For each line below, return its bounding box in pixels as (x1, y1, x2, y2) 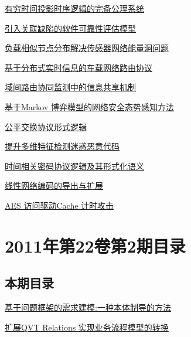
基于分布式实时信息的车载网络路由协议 (5, 61, 152, 73)
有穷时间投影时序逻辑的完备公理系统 (5, 2, 144, 14)
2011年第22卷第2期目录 (5, 233, 186, 257)
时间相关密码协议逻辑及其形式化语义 (5, 159, 144, 172)
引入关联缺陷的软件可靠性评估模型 (5, 22, 136, 34)
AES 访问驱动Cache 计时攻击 (5, 199, 114, 211)
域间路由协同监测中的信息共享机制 (5, 81, 136, 93)
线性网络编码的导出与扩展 (5, 179, 103, 192)
